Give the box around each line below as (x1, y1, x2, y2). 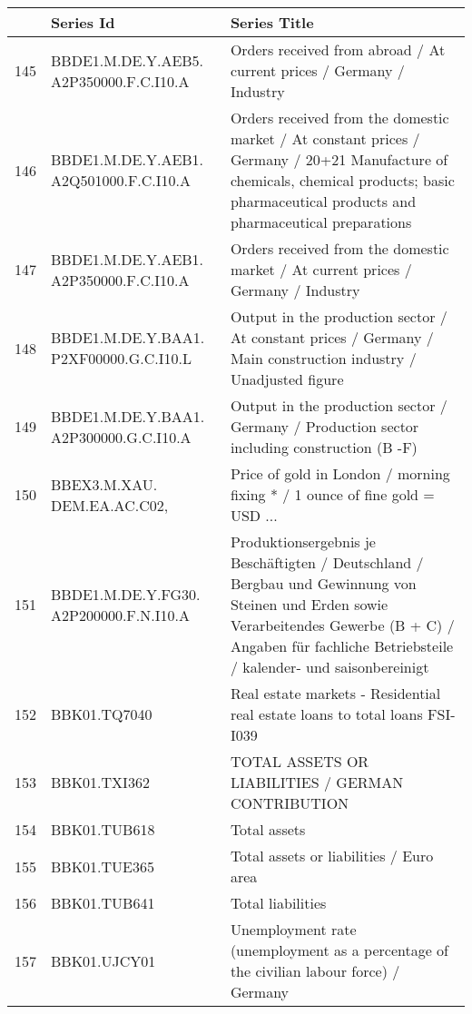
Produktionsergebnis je (230, 531, 376, 552)
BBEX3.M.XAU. (51, 473, 158, 495)
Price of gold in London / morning (230, 463, 450, 484)
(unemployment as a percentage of (230, 940, 449, 960)
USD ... (230, 505, 278, 526)
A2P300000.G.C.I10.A (51, 426, 192, 448)
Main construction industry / (230, 348, 417, 369)
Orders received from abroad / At (230, 39, 446, 60)
